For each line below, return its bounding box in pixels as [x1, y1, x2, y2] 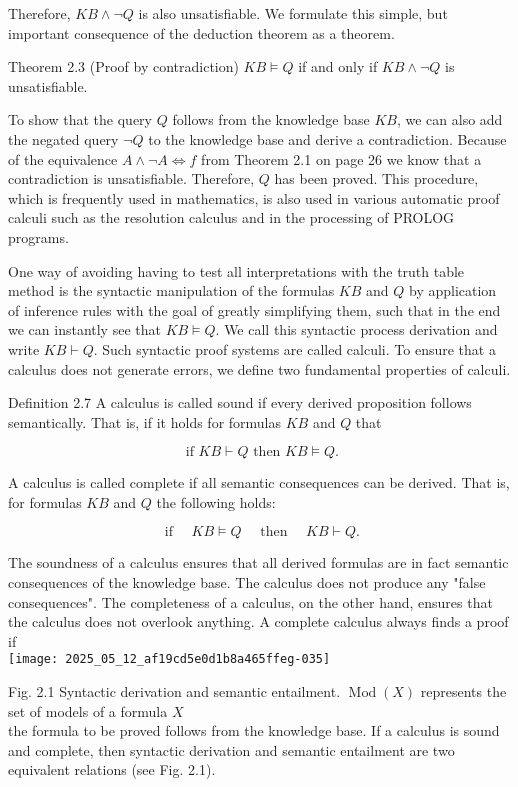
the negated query [8, 128, 119, 149]
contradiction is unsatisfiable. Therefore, [8, 168, 255, 189]
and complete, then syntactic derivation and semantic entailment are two [8, 739, 455, 760]
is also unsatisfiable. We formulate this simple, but [138, 3, 448, 23]
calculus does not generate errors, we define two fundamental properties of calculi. [8, 358, 511, 379]
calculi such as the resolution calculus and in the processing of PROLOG [8, 207, 455, 228]
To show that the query [8, 109, 153, 130]
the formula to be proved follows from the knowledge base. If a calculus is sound [8, 720, 500, 741]
